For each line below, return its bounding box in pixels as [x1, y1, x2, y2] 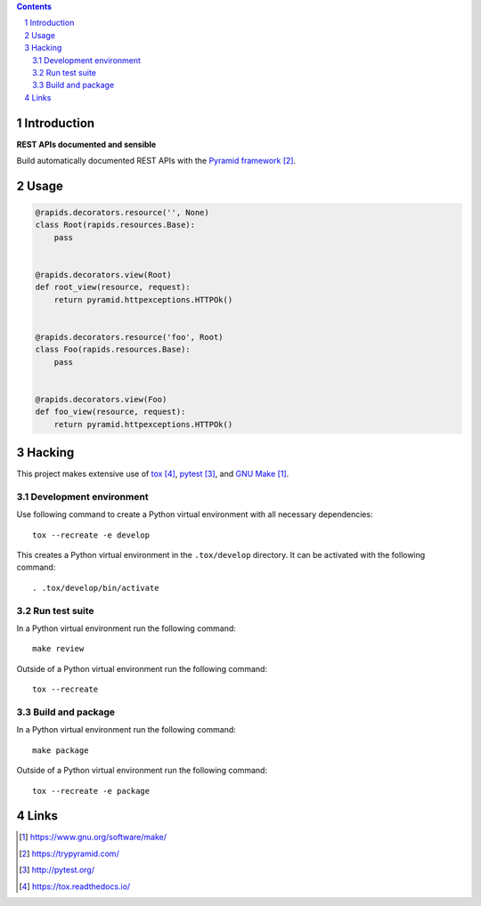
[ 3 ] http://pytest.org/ [19, 864, 95, 876]
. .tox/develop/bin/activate [32, 583, 159, 593]
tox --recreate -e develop [32, 530, 151, 540]
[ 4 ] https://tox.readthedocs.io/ [19, 881, 131, 892]
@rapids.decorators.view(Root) [35, 270, 173, 279]
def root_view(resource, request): [35, 282, 191, 293]
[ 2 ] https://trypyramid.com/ [19, 848, 119, 859]
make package [32, 745, 89, 756]
